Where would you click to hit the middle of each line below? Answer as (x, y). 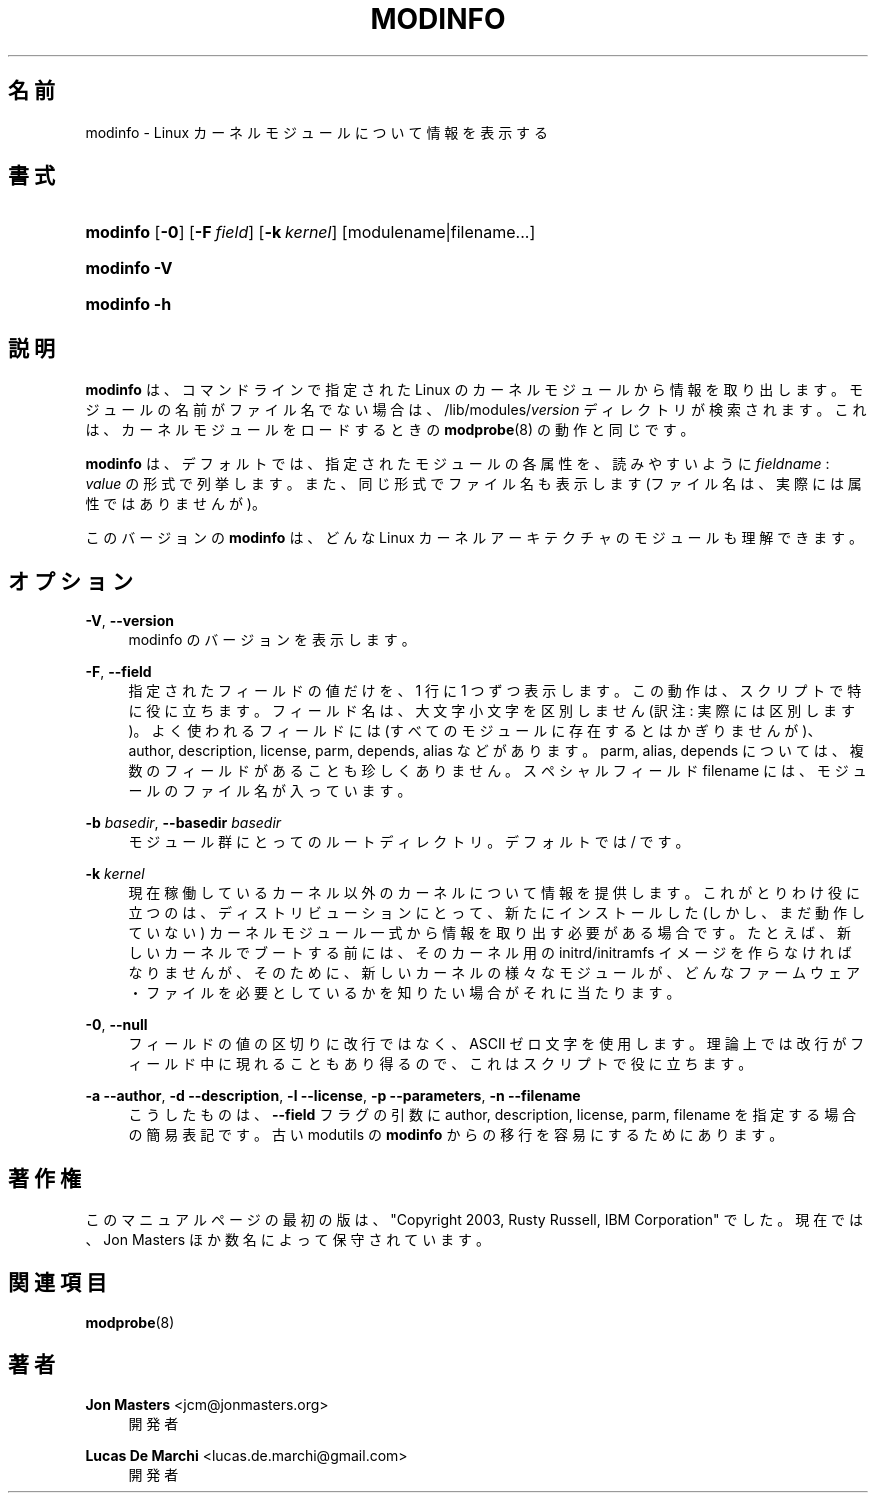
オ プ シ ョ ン (70, 581)
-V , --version (129, 621)
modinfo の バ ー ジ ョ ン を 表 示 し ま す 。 (272, 640)
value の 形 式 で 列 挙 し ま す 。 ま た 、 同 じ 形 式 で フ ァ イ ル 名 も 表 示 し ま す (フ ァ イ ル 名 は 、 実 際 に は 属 (473, 484)
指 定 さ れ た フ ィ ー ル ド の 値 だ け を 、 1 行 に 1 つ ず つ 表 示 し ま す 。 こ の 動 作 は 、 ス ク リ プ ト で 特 (495, 691)
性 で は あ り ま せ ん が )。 (175, 504)
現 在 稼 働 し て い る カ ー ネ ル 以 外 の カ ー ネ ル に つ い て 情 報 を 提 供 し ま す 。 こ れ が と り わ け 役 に (494, 893)
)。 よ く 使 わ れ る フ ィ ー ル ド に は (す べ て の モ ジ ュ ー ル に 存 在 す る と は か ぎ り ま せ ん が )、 (475, 731)
